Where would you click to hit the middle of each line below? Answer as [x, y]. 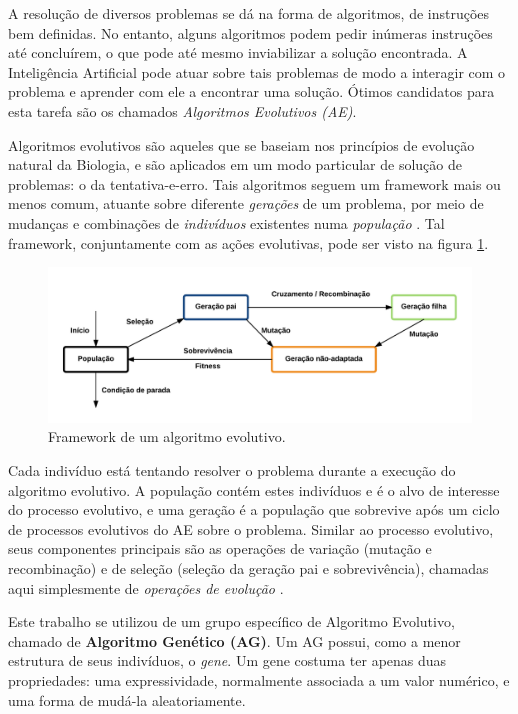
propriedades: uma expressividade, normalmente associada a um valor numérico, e [259, 679]
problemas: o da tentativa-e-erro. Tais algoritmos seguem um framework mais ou [254, 183]
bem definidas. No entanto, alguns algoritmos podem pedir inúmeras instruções [250, 32]
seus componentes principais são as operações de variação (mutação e [220, 548]
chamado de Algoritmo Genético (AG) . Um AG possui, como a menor [234, 640]
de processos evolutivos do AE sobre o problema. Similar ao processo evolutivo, [251, 528]
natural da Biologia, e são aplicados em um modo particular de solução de [235, 164]
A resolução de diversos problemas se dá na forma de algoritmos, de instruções [249, 13]
